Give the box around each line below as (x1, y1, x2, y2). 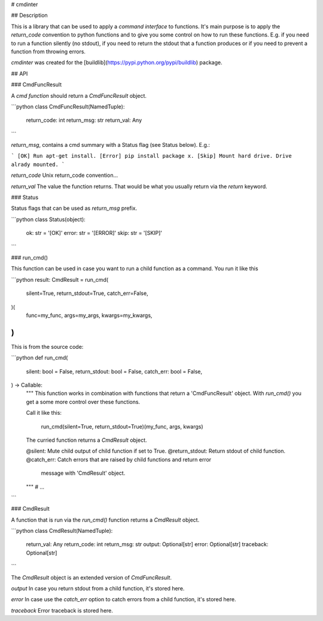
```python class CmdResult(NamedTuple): (11, 527, 113, 535)
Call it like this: (26, 409, 62, 417)
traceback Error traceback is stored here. (11, 607, 114, 614)
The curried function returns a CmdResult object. (26, 436, 147, 444)
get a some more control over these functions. (26, 398, 141, 405)
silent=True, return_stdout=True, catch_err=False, (26, 290, 149, 297)
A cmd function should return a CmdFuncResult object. (11, 92, 147, 99)
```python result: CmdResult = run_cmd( (11, 276, 109, 283)
